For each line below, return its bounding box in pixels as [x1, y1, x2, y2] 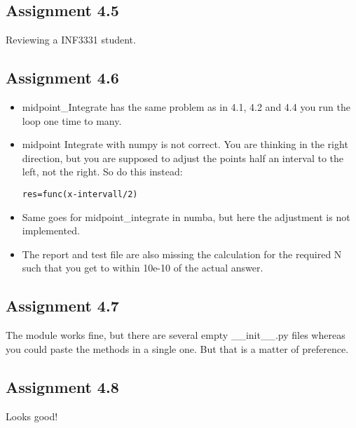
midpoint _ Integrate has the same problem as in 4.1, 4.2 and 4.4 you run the [22, 100, 350, 114]
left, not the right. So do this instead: [22, 164, 183, 179]
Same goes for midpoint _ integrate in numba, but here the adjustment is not [22, 209, 350, 224]
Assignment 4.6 [6, 67, 119, 88]
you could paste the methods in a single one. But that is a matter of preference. [6, 341, 349, 356]
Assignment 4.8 [6, 375, 119, 397]
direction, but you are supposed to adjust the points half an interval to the [22, 150, 343, 165]
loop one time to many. [22, 113, 122, 128]
